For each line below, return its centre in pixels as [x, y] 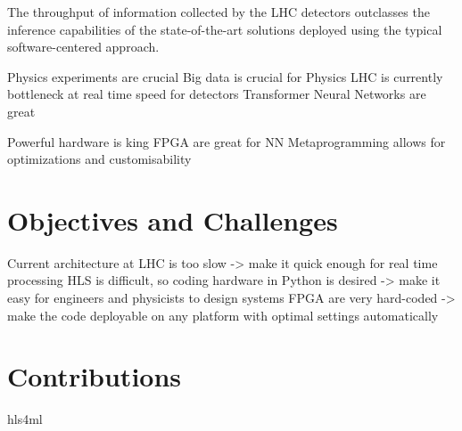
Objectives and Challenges [173, 220]
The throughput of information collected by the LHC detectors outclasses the [219, 12]
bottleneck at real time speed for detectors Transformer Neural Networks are [217, 94]
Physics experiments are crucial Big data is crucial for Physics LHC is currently [225, 76]
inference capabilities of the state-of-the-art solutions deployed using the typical [225, 29]
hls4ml [25, 419]
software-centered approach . [83, 47]
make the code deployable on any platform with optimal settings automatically [223, 315]
